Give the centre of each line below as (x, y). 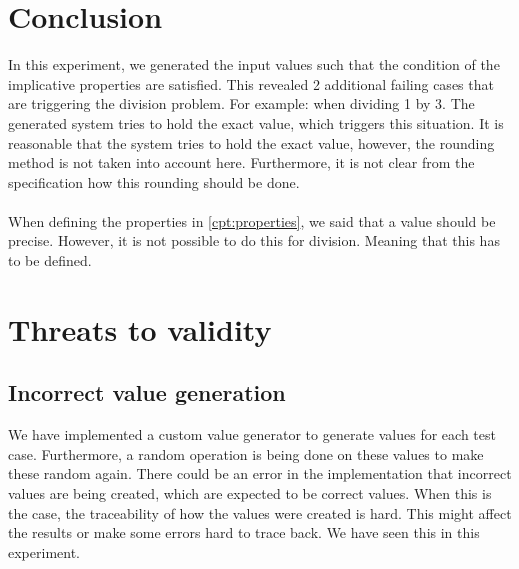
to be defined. (50, 260)
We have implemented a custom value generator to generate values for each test (252, 434)
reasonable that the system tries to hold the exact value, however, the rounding (251, 142)
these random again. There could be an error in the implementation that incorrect (260, 473)
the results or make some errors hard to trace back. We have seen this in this (244, 532)
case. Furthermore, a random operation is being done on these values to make (246, 453)
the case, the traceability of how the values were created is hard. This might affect (260, 512)
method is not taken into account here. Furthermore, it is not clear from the (241, 162)
